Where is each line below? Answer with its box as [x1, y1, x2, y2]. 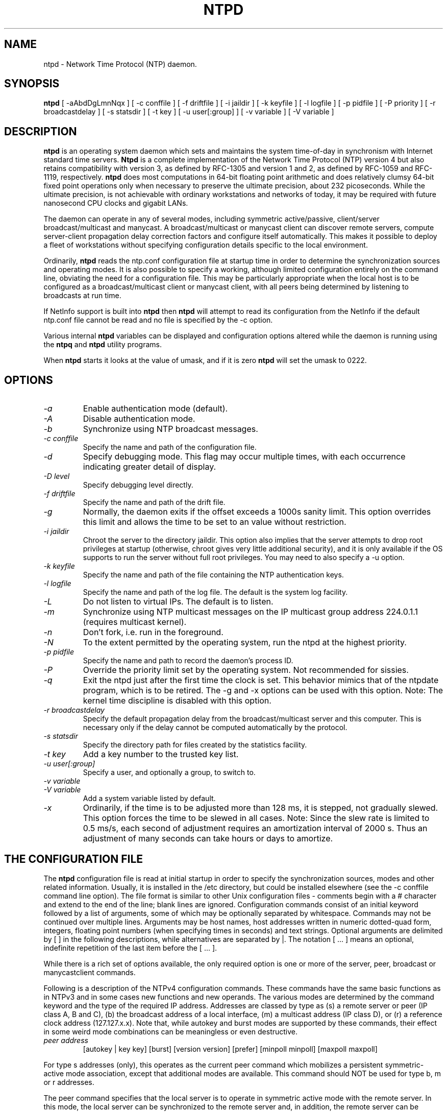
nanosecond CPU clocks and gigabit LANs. [43, 199, 188, 208]
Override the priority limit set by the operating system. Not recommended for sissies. [83, 665, 409, 675]
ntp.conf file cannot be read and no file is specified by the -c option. [43, 316, 273, 325]
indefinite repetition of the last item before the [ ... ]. [43, 943, 217, 952]
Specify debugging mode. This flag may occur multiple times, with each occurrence [83, 451, 406, 462]
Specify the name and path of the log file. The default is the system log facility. [83, 588, 348, 597]
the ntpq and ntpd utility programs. [43, 340, 162, 349]
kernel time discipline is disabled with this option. [83, 695, 271, 706]
